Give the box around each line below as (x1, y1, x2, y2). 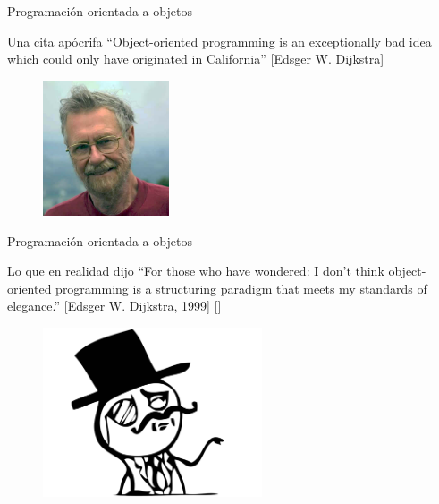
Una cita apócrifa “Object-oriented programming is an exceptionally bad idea (7, 31, 432, 50)
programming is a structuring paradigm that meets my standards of (55, 278, 427, 297)
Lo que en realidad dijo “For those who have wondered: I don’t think (7, 261, 384, 280)
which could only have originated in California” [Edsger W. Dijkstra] (7, 49, 384, 68)
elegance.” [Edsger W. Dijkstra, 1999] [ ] (7, 296, 222, 315)
